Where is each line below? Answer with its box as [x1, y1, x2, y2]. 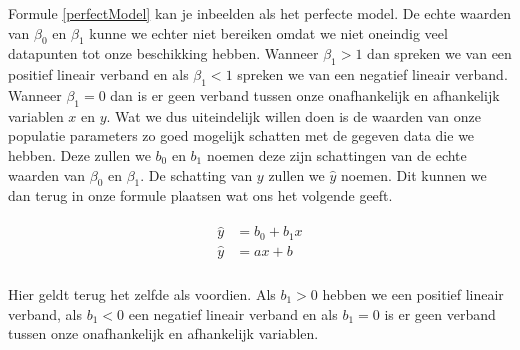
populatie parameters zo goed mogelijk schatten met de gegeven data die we [8, 125, 475, 146]
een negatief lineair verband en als [128, 303, 338, 324]
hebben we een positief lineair [322, 283, 504, 304]
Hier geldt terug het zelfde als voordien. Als [8, 283, 276, 304]
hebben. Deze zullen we [8, 144, 151, 165]
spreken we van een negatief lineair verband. [237, 64, 508, 85]
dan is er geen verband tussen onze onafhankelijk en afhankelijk [110, 84, 500, 105]
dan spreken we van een [367, 43, 512, 64]
